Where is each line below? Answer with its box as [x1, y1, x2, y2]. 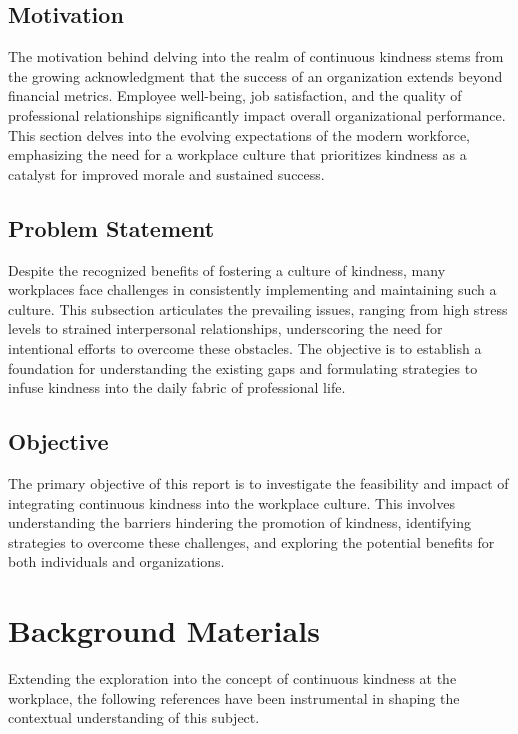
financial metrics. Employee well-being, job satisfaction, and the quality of [8, 85, 462, 106]
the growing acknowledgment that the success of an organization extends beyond [8, 65, 503, 86]
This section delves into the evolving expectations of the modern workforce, [8, 124, 471, 145]
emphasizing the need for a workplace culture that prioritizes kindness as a [8, 144, 467, 165]
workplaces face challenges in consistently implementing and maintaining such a [8, 279, 497, 300]
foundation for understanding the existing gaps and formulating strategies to [8, 357, 478, 378]
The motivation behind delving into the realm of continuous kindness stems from [8, 46, 504, 67]
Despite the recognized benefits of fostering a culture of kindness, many [8, 259, 446, 280]
